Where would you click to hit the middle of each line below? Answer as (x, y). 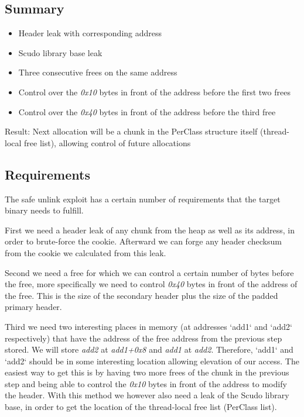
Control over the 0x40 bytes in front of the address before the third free (147, 111)
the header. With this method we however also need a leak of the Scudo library (147, 395)
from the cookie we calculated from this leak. (86, 252)
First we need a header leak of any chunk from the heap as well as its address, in (150, 230)
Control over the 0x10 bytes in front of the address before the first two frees (154, 92)
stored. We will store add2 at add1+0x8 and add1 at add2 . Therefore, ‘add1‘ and (149, 349)
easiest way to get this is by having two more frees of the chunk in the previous (147, 372)
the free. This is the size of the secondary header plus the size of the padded (141, 295)
